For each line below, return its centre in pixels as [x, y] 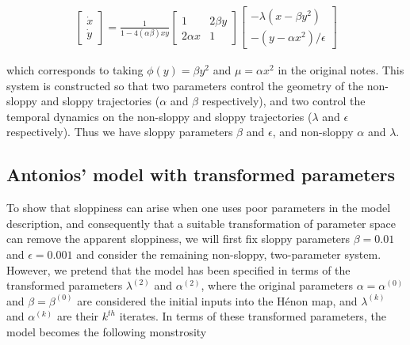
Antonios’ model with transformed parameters [201, 174]
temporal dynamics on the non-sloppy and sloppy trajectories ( [159, 116]
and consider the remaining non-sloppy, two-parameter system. [229, 254]
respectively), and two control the [284, 101]
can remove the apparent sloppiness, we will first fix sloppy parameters [178, 239]
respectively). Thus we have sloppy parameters [120, 132]
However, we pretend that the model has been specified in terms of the [178, 269]
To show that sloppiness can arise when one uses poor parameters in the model [199, 208]
